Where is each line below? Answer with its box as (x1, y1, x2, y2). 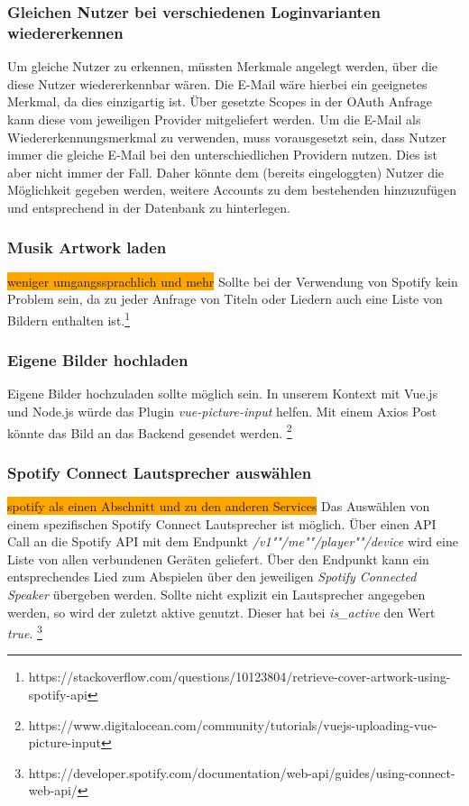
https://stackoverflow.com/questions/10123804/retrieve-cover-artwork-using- (28, 667, 451, 686)
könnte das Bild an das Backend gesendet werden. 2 (7, 420, 292, 442)
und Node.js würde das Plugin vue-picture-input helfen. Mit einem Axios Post (7, 401, 437, 420)
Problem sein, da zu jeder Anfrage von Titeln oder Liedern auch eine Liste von (7, 289, 443, 308)
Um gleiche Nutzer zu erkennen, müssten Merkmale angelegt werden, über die (7, 57, 438, 76)
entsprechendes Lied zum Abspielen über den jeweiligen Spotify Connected (7, 567, 417, 586)
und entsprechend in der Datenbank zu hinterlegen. (7, 197, 290, 216)
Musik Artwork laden (7, 236, 167, 259)
